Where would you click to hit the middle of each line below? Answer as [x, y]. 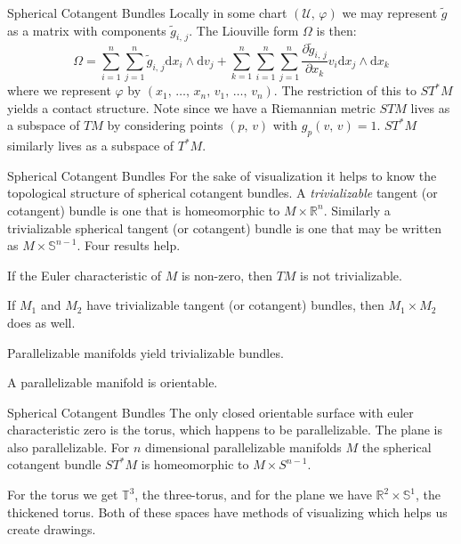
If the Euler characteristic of [85, 275]
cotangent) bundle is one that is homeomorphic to [144, 210]
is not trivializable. [351, 275]
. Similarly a [357, 210]
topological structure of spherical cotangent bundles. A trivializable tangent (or [222, 193]
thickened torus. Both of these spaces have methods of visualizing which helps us [227, 512]
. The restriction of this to [345, 90]
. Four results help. [129, 245]
